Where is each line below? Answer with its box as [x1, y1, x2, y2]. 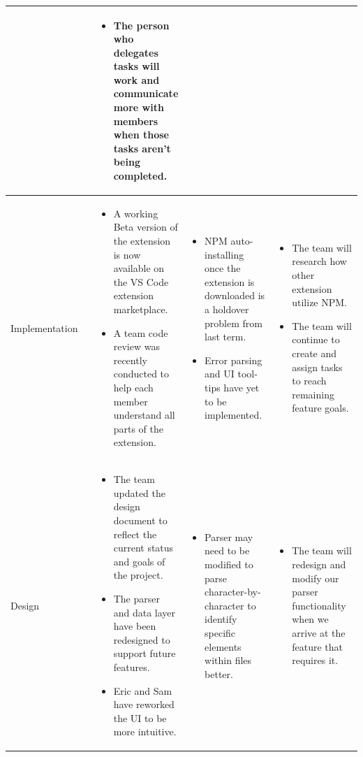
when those [113, 127, 169, 142]
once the [205, 261, 241, 275]
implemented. [205, 408, 262, 422]
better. [205, 666, 233, 681]
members [113, 113, 158, 128]
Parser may [205, 529, 253, 544]
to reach [292, 373, 327, 388]
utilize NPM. [292, 295, 347, 310]
